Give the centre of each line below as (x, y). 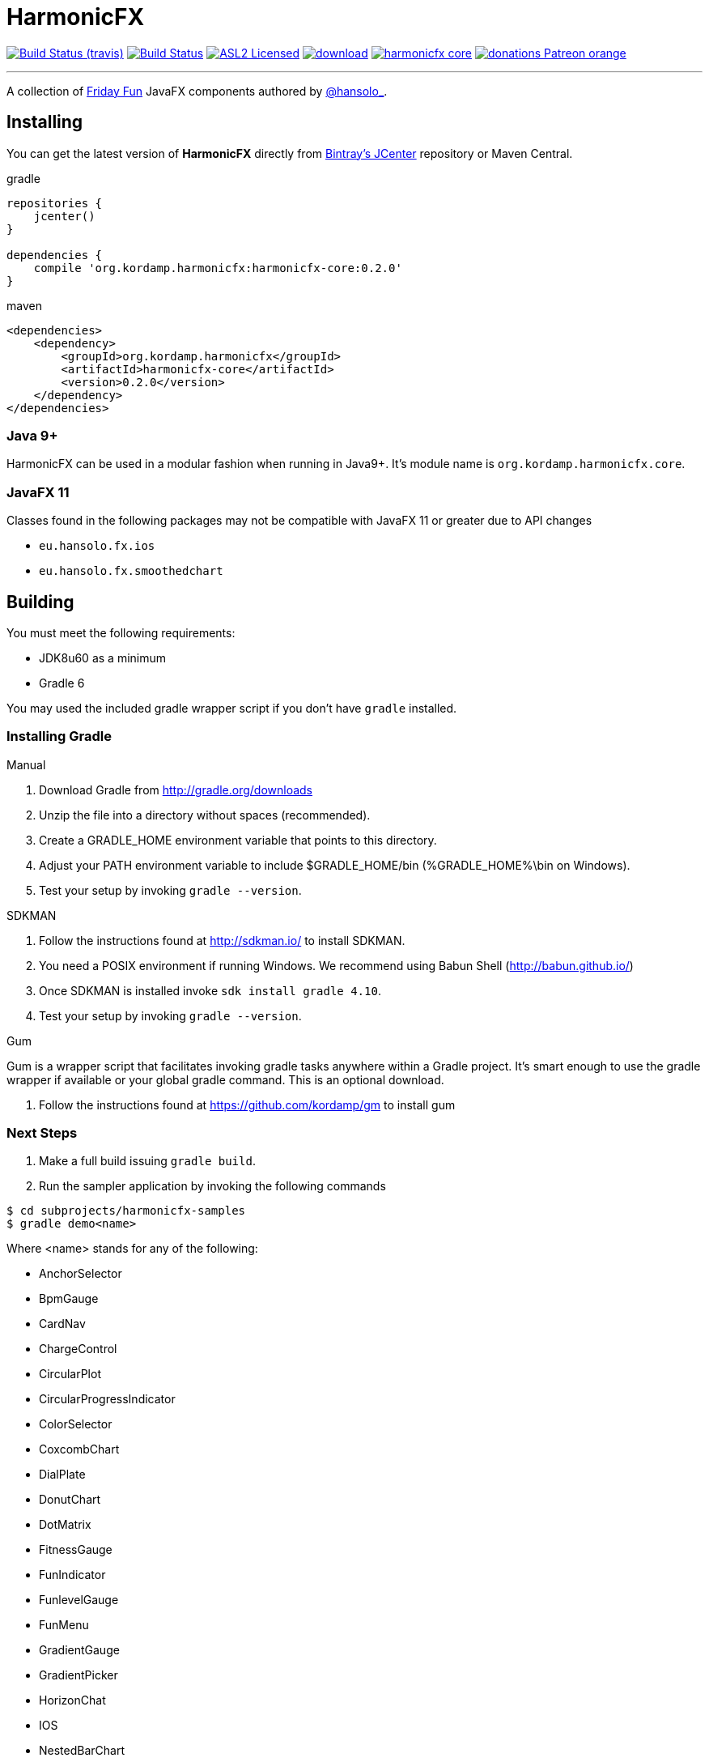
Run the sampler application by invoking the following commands (212, 1186)
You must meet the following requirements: (121, 632)
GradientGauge (79, 1650)
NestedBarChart (82, 1751)
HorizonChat (72, 1700)
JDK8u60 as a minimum (103, 658)
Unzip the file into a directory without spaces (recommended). (205, 815)
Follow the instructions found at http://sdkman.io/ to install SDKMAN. (222, 940)
